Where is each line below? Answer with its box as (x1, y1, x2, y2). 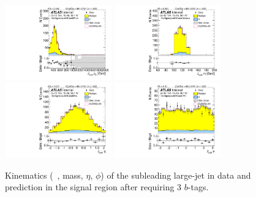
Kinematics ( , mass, (5, 168, 83, 181)
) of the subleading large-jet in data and (100, 168, 251, 181)
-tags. (187, 180, 209, 193)
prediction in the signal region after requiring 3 (5, 180, 182, 193)
